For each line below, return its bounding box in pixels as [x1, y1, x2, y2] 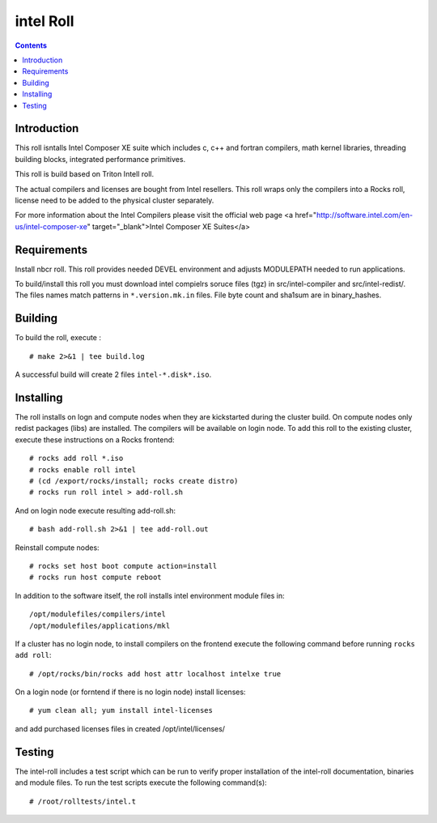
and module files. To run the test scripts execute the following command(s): [15, 778, 267, 787]
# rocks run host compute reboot [29, 573, 162, 582]
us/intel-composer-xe [15, 221, 88, 231]
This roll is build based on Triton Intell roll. [15, 169, 154, 179]
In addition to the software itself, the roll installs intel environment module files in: [15, 591, 285, 600]
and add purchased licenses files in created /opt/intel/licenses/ [15, 723, 226, 733]
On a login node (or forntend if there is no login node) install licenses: [15, 687, 246, 697]
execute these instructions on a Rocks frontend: [15, 434, 175, 445]
